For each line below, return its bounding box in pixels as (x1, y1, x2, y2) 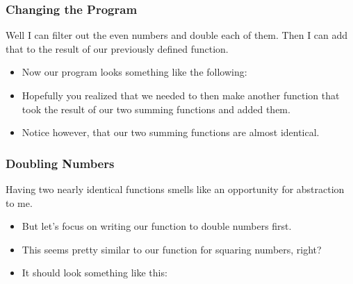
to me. (6, 195, 33, 210)
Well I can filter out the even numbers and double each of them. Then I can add (6, 28, 348, 42)
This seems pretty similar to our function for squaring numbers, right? (22, 242, 322, 256)
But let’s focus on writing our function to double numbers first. (22, 219, 292, 233)
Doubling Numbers (6, 154, 115, 172)
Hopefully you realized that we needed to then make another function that (22, 88, 340, 102)
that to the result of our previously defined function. (6, 41, 229, 56)
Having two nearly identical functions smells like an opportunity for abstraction (6, 182, 345, 196)
